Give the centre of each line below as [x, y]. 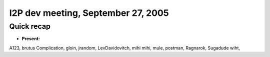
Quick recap [30, 26]
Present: [31, 39]
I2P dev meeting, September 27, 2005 [89, 13]
